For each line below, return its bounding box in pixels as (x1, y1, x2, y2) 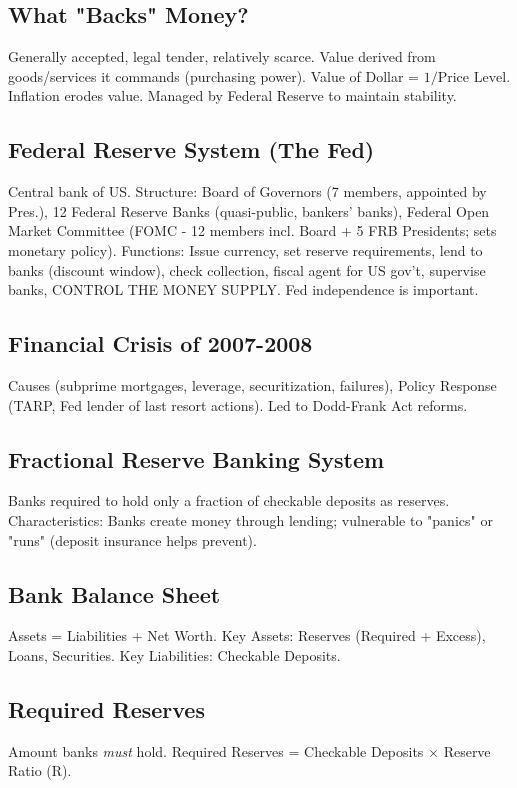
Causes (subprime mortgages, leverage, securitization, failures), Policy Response (8, 374, 497, 395)
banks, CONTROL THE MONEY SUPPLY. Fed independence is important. (8, 279, 479, 300)
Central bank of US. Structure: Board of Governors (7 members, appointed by (8, 181, 487, 202)
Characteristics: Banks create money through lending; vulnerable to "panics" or (8, 509, 493, 530)
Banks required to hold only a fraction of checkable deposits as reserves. (8, 490, 450, 511)
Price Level (437, 70, 507, 85)
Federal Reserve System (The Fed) (8, 134, 375, 165)
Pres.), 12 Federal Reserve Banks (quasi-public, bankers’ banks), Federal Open (8, 200, 490, 221)
